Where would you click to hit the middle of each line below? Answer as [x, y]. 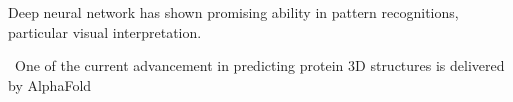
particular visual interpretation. [105, 31]
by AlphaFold [50, 84]
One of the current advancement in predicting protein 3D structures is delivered [259, 65]
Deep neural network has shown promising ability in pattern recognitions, [233, 12]
